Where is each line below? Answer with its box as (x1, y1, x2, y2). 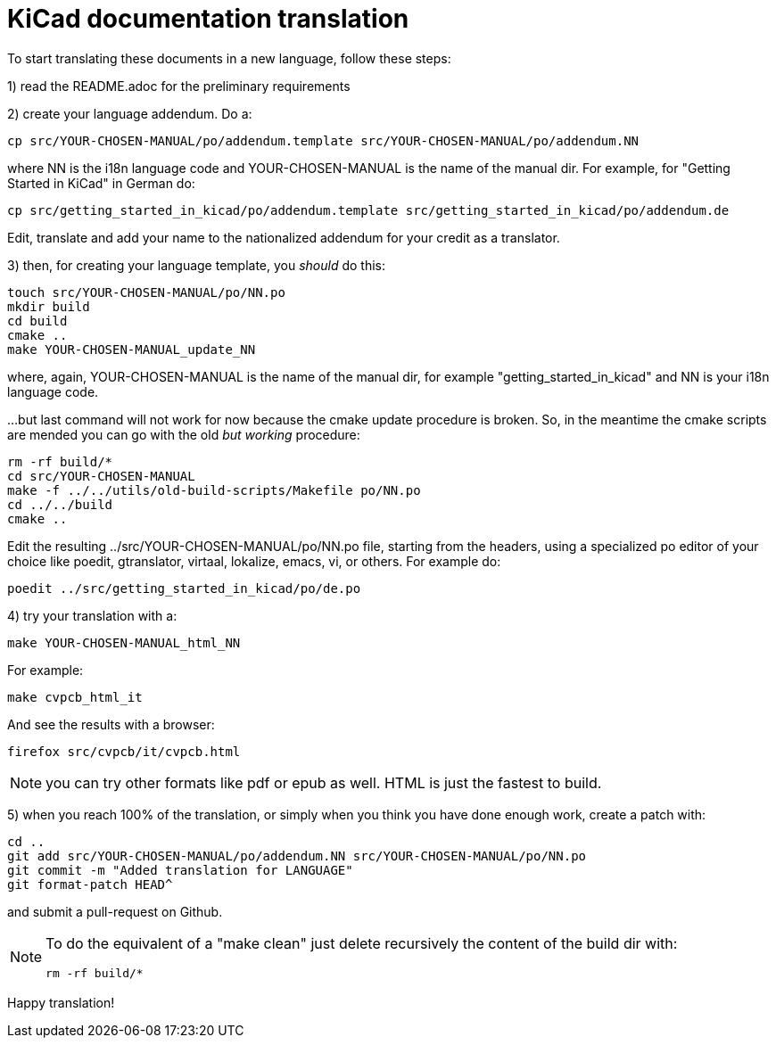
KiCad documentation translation (7, 4, 409, 34)
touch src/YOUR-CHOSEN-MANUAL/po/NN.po (7, 284, 285, 300)
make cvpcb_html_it (7, 689, 143, 704)
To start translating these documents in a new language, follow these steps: (7, 50, 451, 66)
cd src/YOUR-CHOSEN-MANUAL (7, 468, 195, 483)
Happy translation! (7, 994, 115, 1010)
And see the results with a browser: (7, 716, 215, 732)
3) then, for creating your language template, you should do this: (7, 257, 386, 273)
